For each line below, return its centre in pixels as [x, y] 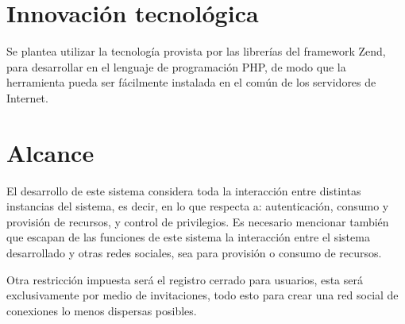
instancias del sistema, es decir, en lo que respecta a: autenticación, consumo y [198, 206]
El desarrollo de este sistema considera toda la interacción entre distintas [184, 190]
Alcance [50, 152]
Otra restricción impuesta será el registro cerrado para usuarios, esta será [185, 279]
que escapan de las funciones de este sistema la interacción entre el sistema [188, 237]
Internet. [27, 97]
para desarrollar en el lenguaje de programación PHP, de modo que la [176, 66]
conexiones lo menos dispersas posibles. [102, 310]
